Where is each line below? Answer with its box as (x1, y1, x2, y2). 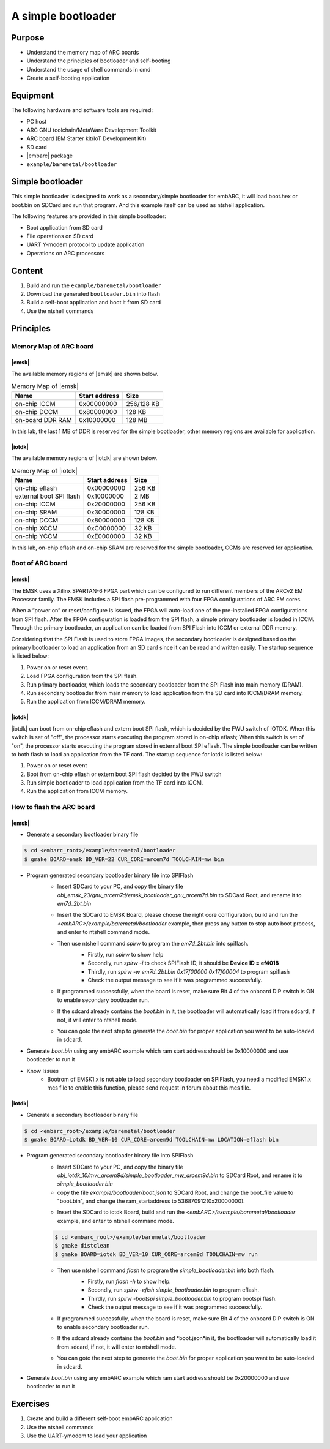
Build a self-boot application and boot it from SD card (26, 299, 161, 306)
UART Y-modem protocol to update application (26, 241, 145, 248)
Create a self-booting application (26, 74, 110, 82)
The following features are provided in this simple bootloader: (11, 213, 166, 220)
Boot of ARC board (11, 559, 68, 568)
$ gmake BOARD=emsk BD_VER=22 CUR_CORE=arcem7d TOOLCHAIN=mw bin (24, 856, 224, 863)
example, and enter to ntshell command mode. (57, 1217, 174, 1224)
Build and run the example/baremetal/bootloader (26, 282, 162, 289)
